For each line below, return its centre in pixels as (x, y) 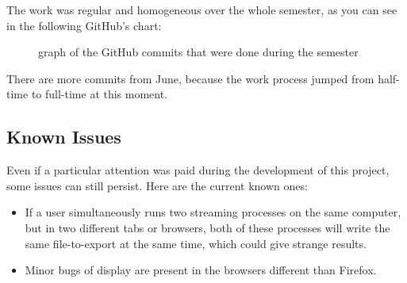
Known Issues (64, 137)
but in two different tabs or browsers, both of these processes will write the (207, 227)
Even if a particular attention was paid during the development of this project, (198, 170)
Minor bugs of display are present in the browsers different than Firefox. (201, 270)
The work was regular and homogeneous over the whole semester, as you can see (202, 10)
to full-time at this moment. (100, 94)
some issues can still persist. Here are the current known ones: (157, 185)
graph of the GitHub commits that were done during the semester (198, 52)
